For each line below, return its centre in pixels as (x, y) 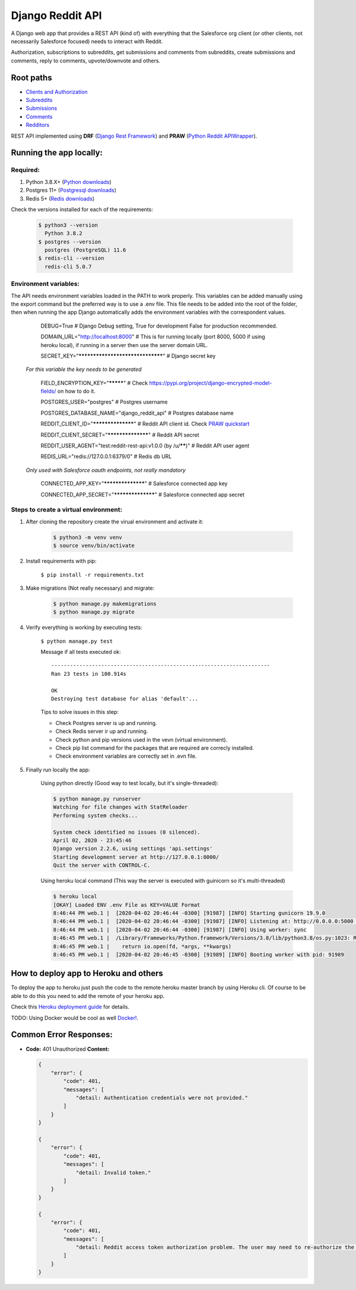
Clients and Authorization (57, 91)
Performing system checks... (96, 815)
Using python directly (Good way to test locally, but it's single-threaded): (130, 783)
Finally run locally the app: (58, 770)
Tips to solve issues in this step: (80, 712)
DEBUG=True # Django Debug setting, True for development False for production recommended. (159, 326)
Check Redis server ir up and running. (102, 731)
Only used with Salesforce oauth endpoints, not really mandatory (106, 470)
